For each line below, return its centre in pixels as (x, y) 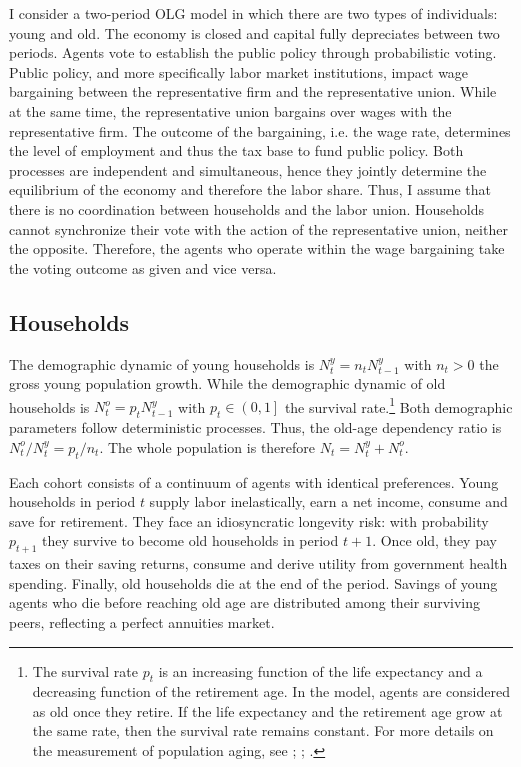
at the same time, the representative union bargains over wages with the (230, 110)
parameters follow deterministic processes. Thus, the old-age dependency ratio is (255, 427)
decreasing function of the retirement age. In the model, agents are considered (271, 691)
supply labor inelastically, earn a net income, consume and (328, 501)
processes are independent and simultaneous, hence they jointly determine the (248, 169)
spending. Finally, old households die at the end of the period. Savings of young (253, 582)
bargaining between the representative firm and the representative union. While (253, 91)
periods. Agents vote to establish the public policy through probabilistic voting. (253, 52)
